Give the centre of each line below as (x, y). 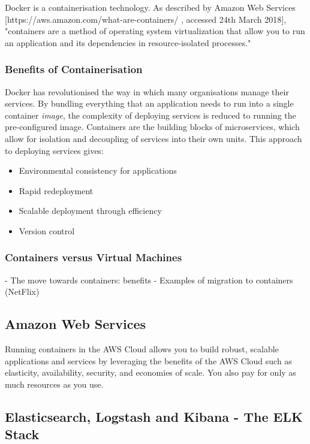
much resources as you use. (54, 384)
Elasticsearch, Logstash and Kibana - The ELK (154, 416)
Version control (47, 230)
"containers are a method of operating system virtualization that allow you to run (155, 31)
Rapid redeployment (56, 190)
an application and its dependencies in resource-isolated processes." (128, 42)
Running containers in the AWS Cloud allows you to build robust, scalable (142, 349)
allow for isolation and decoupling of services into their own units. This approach (154, 138)
